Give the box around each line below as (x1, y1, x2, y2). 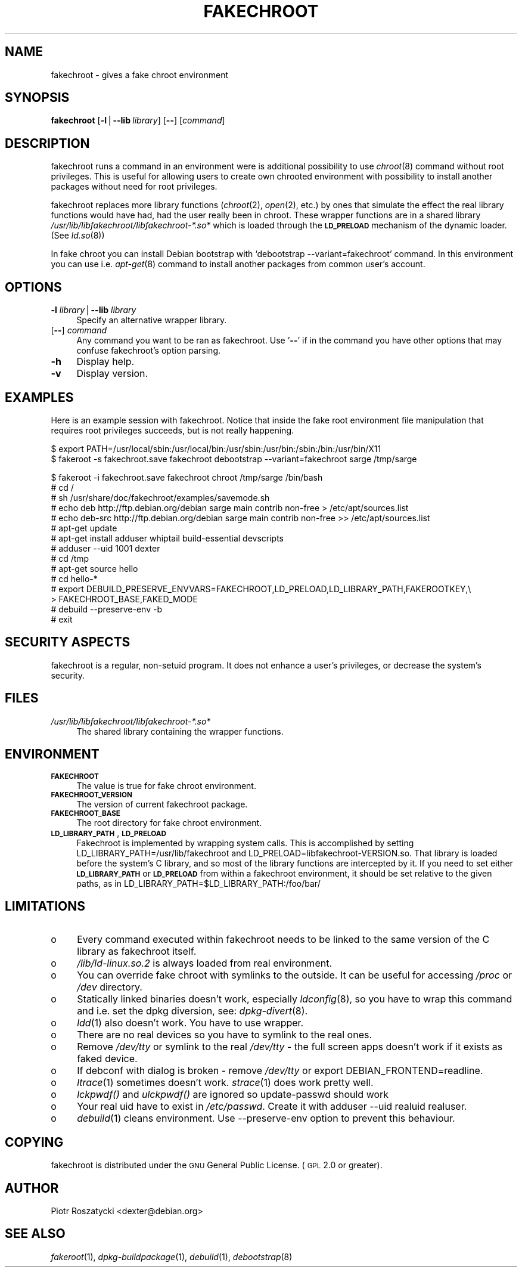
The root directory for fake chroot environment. (76, 817, 262, 828)
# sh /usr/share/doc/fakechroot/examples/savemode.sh (51, 492, 270, 503)
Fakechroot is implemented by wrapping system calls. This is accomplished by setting (76, 837, 414, 848)
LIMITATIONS (5, 898, 86, 914)
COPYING (5, 1134, 64, 1150)
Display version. (76, 367, 148, 380)
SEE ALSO (5, 1226, 66, 1242)
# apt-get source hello (51, 563, 138, 574)
